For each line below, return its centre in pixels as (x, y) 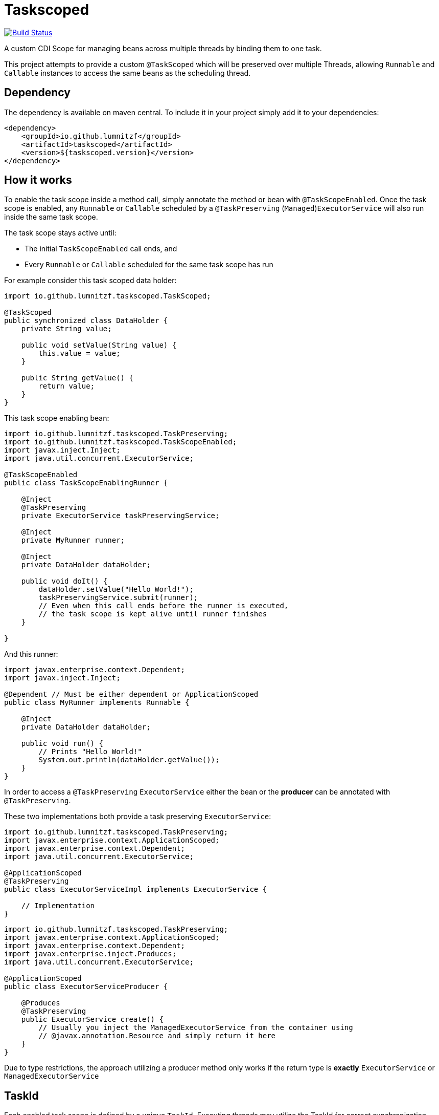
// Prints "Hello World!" (90, 752)
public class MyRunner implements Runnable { (97, 703)
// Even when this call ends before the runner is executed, (164, 606)
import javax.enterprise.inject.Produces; (90, 954)
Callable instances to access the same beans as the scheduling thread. (128, 73)
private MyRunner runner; (73, 540)
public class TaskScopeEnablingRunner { (86, 483)
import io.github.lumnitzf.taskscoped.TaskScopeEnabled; (121, 442)
